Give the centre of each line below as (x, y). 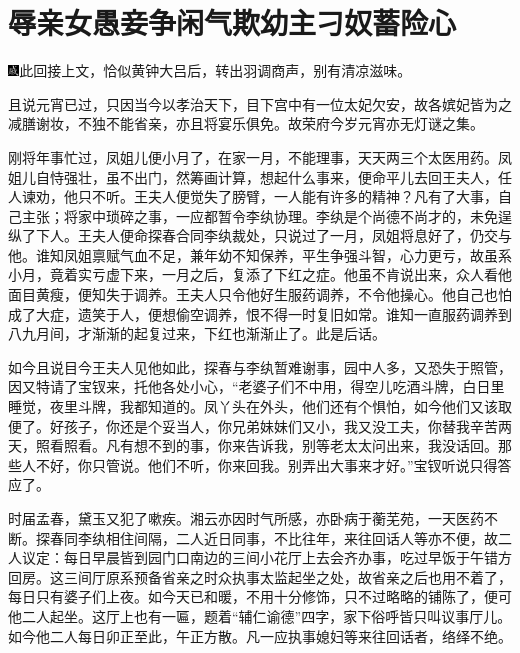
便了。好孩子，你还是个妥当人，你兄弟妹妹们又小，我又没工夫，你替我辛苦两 (260, 425)
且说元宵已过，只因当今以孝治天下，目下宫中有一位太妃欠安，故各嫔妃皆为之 (260, 103)
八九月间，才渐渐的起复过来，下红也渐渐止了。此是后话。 (197, 333)
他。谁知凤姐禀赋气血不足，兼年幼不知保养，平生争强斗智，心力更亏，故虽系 (260, 254)
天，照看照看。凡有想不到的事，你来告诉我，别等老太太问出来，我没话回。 (253, 445)
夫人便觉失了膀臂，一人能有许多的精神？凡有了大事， (322, 196)
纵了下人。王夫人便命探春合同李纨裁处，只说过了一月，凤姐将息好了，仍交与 (260, 235)
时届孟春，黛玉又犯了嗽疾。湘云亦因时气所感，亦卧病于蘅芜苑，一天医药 (246, 518)
